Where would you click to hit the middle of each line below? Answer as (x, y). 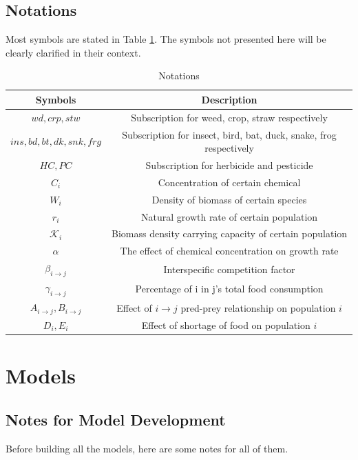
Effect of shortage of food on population (226, 324)
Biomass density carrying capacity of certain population (230, 233)
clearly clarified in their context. (73, 52)
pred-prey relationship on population (258, 307)
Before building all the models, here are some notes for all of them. (147, 448)
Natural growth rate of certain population (230, 216)
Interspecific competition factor (229, 269)
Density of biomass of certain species (229, 199)
